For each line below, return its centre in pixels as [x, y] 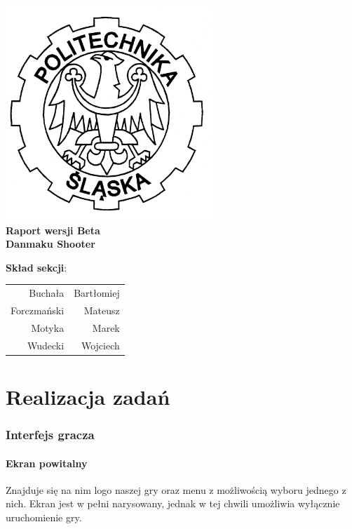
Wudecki [46, 345]
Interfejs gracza [50, 435]
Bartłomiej [97, 293]
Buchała [47, 293]
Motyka [48, 327]
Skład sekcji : [36, 267]
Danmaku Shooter [50, 244]
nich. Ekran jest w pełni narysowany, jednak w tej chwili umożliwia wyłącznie [173, 503]
